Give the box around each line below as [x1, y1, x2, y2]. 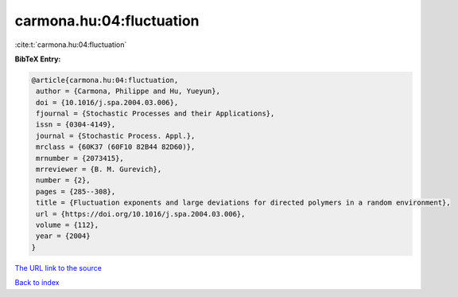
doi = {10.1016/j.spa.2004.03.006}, [36, 98, 179, 107]
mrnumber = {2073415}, [36, 154, 125, 162]
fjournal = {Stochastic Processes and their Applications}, [36, 109, 275, 119]
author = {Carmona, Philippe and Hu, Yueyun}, [36, 87, 220, 96]
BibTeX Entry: [14, 54, 61, 64]
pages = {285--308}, [36, 187, 116, 196]
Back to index [14, 278, 60, 287]
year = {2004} [36, 232, 91, 240]
